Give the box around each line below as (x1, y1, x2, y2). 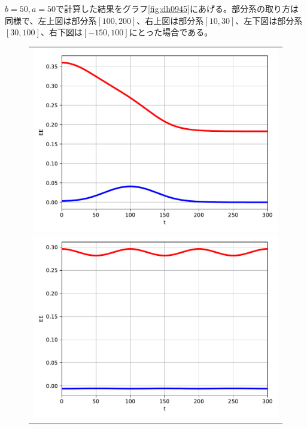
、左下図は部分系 (235, 14, 303, 26)
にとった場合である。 (129, 26, 213, 38)
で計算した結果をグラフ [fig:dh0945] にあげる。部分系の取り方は (55, 2, 299, 14)
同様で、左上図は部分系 (5, 14, 97, 26)
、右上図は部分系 (136, 14, 204, 26)
